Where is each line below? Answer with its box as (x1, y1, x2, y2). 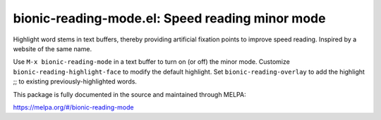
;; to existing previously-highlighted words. (13, 77, 138, 86)
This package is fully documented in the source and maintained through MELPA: (13, 90, 246, 98)
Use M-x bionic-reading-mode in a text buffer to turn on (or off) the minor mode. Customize (13, 58, 291, 66)
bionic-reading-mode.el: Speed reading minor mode (13, 11, 326, 26)
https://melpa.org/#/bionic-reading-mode (13, 102, 134, 112)
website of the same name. (13, 44, 92, 53)
